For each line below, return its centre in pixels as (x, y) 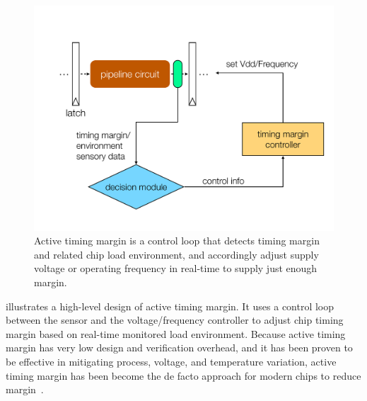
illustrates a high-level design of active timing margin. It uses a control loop (170, 306)
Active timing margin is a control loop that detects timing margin (177, 241)
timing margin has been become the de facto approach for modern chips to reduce (183, 375)
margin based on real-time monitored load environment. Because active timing (176, 333)
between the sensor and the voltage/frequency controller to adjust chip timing (175, 320)
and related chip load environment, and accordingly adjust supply (176, 254)
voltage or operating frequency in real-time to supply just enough (176, 268)
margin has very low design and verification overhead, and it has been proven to (179, 348)
